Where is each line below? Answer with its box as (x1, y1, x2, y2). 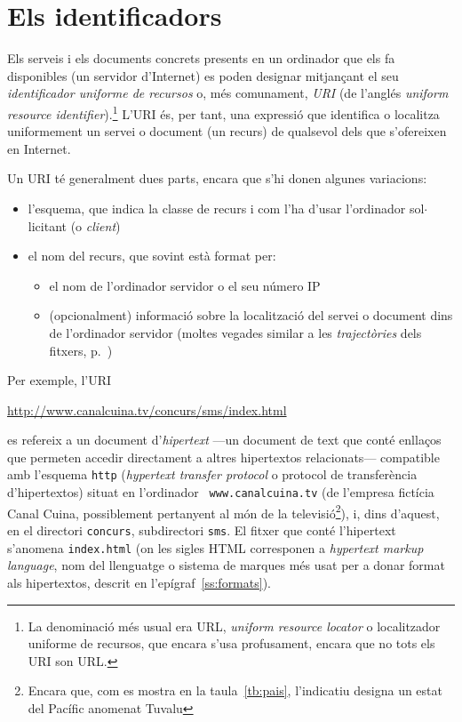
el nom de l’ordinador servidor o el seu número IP (49, 276, 321, 294)
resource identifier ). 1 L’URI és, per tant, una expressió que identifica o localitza (7, 101, 440, 123)
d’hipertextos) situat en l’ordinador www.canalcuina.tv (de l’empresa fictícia (7, 483, 434, 501)
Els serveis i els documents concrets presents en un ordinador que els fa (7, 49, 395, 68)
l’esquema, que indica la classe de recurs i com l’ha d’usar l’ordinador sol (28, 198, 425, 217)
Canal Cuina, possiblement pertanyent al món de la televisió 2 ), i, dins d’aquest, (7, 501, 440, 522)
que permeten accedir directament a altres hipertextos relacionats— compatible (7, 447, 440, 466)
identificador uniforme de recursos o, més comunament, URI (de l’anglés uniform (7, 84, 449, 102)
